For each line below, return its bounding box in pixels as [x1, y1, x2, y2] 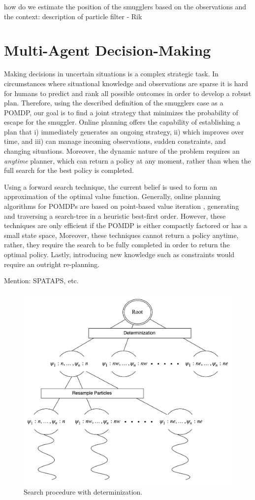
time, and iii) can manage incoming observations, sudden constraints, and [4, 136, 226, 146]
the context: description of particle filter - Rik [4, 11, 142, 21]
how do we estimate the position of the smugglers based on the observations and [4, 1, 247, 11]
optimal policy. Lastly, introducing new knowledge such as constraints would [4, 249, 235, 259]
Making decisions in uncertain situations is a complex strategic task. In [4, 68, 219, 79]
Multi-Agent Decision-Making [4, 40, 211, 60]
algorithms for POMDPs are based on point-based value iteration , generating [4, 201, 239, 211]
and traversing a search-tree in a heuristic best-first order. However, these [4, 210, 226, 221]
